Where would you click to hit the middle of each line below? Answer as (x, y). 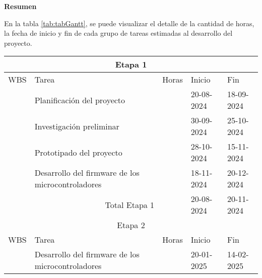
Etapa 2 (131, 225)
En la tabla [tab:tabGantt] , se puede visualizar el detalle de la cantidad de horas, (129, 23)
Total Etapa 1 (130, 204)
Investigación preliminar (77, 126)
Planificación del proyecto (80, 100)
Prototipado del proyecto (78, 152)
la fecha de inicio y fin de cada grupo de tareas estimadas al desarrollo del (118, 33)
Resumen (20, 6)
